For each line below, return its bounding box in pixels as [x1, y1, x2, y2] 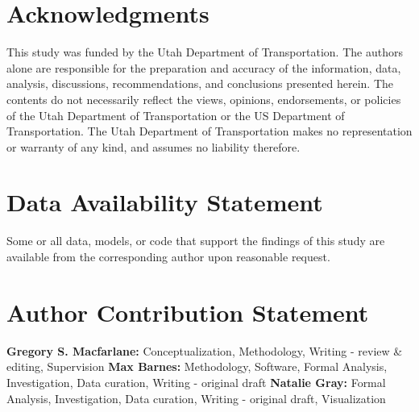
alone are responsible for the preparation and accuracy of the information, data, [6, 59, 401, 76]
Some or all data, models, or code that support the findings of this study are [6, 232, 385, 249]
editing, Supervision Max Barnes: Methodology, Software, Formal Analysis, [6, 358, 388, 375]
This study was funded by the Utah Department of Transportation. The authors [6, 44, 403, 60]
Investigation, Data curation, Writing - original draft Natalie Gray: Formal [6, 373, 386, 390]
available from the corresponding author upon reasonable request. [6, 248, 330, 264]
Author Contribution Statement [6, 295, 369, 328]
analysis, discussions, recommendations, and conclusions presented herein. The [6, 75, 393, 92]
